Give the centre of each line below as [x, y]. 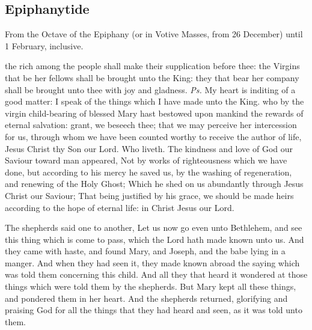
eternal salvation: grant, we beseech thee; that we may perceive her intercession [151, 125]
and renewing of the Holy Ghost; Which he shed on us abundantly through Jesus [154, 184]
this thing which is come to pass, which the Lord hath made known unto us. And [154, 239]
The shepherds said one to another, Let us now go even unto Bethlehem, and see [154, 228]
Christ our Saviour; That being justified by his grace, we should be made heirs [149, 195]
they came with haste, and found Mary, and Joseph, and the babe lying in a [145, 251]
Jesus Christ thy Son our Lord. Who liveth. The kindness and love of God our [149, 148]
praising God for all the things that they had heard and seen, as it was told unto [154, 310]
